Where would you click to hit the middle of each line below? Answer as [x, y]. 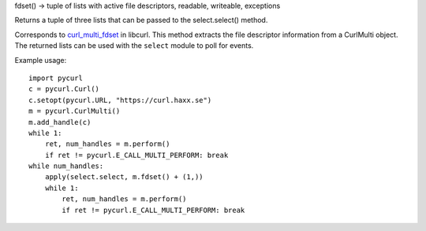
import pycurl [56, 78]
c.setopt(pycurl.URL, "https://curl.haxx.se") [120, 100]
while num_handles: [66, 166]
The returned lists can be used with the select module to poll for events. [134, 46]
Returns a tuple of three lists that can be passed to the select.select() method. [141, 20]
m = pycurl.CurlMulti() [75, 111]
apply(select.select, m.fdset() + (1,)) [124, 177]
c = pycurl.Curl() [64, 89]
